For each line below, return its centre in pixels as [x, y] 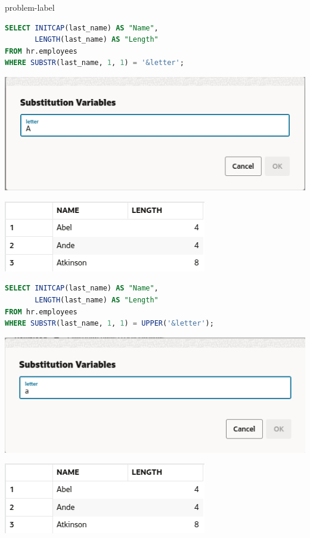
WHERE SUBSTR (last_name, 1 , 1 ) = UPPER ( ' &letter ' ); [109, 324]
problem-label [30, 7]
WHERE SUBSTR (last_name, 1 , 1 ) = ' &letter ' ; [94, 63]
